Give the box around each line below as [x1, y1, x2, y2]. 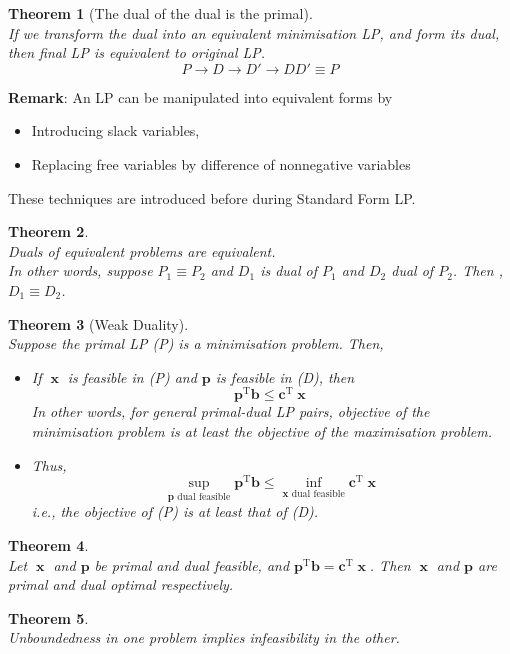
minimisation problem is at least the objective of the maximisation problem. [31, 420, 493, 441]
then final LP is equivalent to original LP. [8, 42, 266, 63]
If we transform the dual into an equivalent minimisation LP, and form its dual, [8, 22, 500, 43]
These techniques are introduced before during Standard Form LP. [8, 187, 416, 208]
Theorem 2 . [8, 221, 89, 242]
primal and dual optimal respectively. [8, 574, 234, 595]
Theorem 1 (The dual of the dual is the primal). [8, 3, 313, 23]
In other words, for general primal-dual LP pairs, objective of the [31, 401, 430, 422]
